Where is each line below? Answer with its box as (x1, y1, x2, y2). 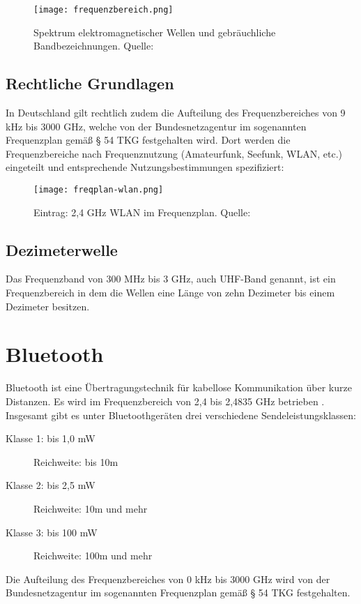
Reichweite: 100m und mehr (33, 548, 153, 563)
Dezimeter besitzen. (6, 299, 90, 313)
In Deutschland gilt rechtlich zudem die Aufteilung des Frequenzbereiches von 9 (6, 105, 346, 120)
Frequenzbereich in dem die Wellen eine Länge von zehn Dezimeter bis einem (6, 285, 335, 300)
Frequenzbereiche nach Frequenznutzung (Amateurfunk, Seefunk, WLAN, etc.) (6, 146, 343, 160)
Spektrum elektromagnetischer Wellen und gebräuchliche (33, 24, 276, 39)
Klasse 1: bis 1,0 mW (6, 431, 95, 446)
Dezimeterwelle (6, 239, 118, 260)
